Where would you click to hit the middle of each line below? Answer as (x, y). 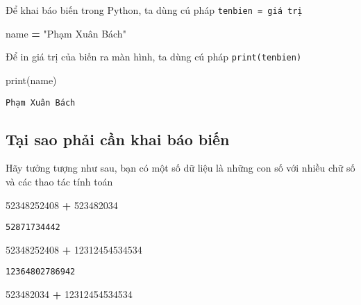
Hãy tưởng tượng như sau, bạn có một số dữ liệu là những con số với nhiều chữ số (180, 168)
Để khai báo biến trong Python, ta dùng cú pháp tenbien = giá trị (154, 10)
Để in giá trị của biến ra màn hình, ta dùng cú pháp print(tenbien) (154, 57)
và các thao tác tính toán (59, 181)
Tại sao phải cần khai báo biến (118, 139)
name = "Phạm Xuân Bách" (66, 33)
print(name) (31, 80)
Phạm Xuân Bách (41, 102)
